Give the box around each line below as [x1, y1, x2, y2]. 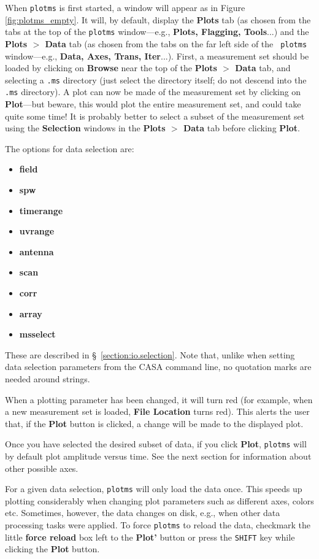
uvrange [19, 225, 55, 237]
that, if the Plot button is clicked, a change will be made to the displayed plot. [5, 417, 304, 430]
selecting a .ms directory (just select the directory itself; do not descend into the [5, 73, 307, 86]
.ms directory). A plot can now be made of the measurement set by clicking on [5, 85, 301, 98]
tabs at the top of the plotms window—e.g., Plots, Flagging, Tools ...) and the [5, 25, 309, 38]
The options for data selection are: [5, 142, 134, 155]
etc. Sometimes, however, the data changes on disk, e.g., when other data [5, 506, 280, 519]
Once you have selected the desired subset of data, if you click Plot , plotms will [5, 438, 307, 450]
